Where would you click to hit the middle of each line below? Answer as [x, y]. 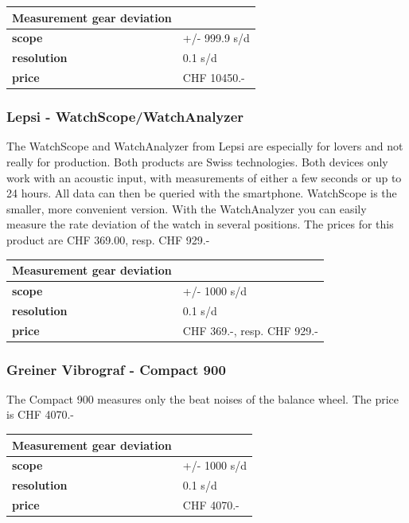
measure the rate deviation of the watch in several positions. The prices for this [200, 224]
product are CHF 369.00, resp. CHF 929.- [108, 239]
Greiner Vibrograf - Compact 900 [116, 369]
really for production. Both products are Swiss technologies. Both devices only [197, 161]
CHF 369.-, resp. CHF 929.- [250, 330]
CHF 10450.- [214, 78]
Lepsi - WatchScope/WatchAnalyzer [125, 117]
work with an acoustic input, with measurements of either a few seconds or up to [204, 177]
